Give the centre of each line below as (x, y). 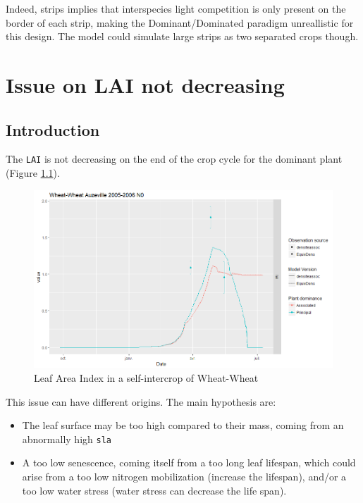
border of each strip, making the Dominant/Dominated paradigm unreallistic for (180, 22)
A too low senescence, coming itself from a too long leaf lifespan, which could (189, 462)
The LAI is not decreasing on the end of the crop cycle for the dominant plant (174, 159)
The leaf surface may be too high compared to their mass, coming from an (183, 425)
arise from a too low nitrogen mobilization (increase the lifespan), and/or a (184, 476)
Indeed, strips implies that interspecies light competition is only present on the (176, 8)
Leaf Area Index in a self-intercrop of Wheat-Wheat (146, 377)
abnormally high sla (67, 439)
